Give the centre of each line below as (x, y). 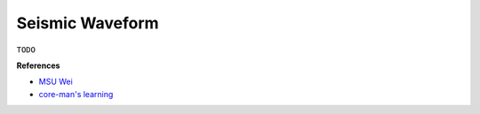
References (38, 65)
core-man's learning (76, 94)
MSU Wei (56, 82)
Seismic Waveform (88, 23)
